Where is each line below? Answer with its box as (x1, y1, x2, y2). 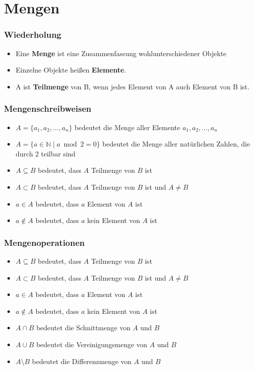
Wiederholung (4, 28, 62, 41)
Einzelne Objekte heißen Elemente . (15, 65, 127, 75)
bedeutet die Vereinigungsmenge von (36, 339, 147, 349)
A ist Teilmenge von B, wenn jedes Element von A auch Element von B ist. (15, 81, 250, 91)
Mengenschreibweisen (4, 102, 92, 115)
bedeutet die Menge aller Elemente (74, 122, 181, 132)
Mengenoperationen (4, 236, 85, 248)
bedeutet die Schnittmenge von (36, 322, 130, 333)
